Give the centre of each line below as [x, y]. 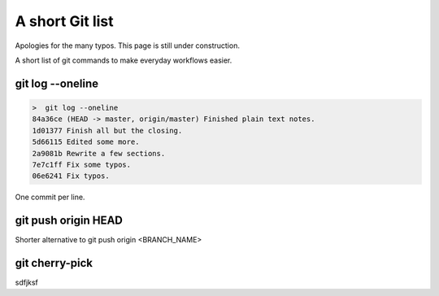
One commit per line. [50, 197]
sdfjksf [26, 283]
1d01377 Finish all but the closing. [107, 131]
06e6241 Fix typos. [71, 176]
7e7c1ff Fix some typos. [82, 164]
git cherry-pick [54, 263]
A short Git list [64, 21]
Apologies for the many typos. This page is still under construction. [127, 46]
